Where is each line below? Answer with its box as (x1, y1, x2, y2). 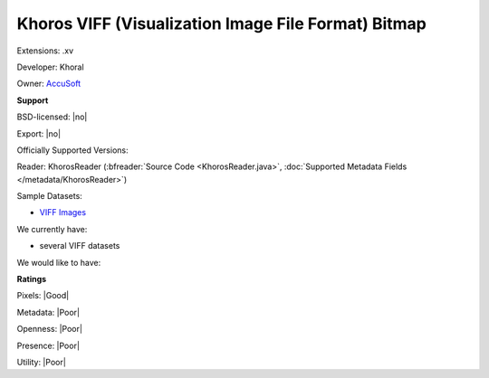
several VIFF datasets (39, 241, 120, 251)
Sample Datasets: (16, 191, 83, 202)
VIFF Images (39, 207, 86, 218)
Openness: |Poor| (16, 324, 83, 335)
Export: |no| (16, 128, 62, 139)
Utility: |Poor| (16, 356, 67, 367)
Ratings (16, 274, 47, 285)
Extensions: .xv (16, 45, 74, 56)
